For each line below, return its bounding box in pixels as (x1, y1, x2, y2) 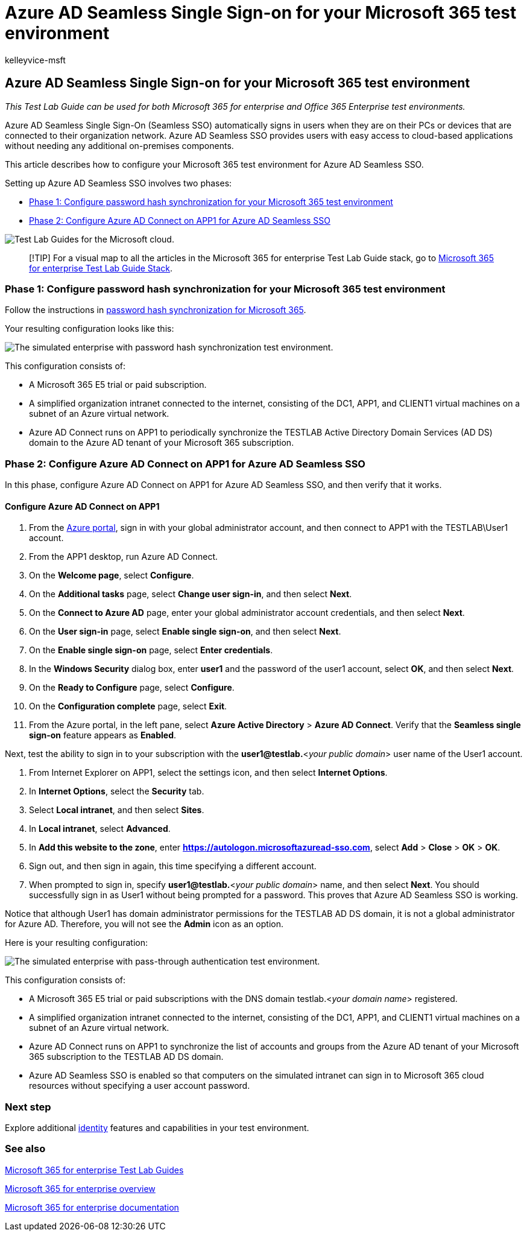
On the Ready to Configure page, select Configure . (29, 682, 235, 693)
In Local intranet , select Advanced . (29, 823, 171, 834)
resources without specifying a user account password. (29, 1080, 250, 1091)
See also (5, 1143, 46, 1155)
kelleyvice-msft (5, 54, 66, 65)
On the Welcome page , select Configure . (29, 570, 194, 581)
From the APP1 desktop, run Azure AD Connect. (29, 551, 218, 562)
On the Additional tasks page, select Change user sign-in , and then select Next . (29, 589, 352, 600)
